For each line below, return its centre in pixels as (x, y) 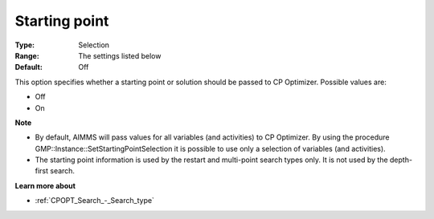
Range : (27, 55)
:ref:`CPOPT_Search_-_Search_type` (94, 201)
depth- (401, 160)
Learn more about (45, 185)
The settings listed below (120, 55)
